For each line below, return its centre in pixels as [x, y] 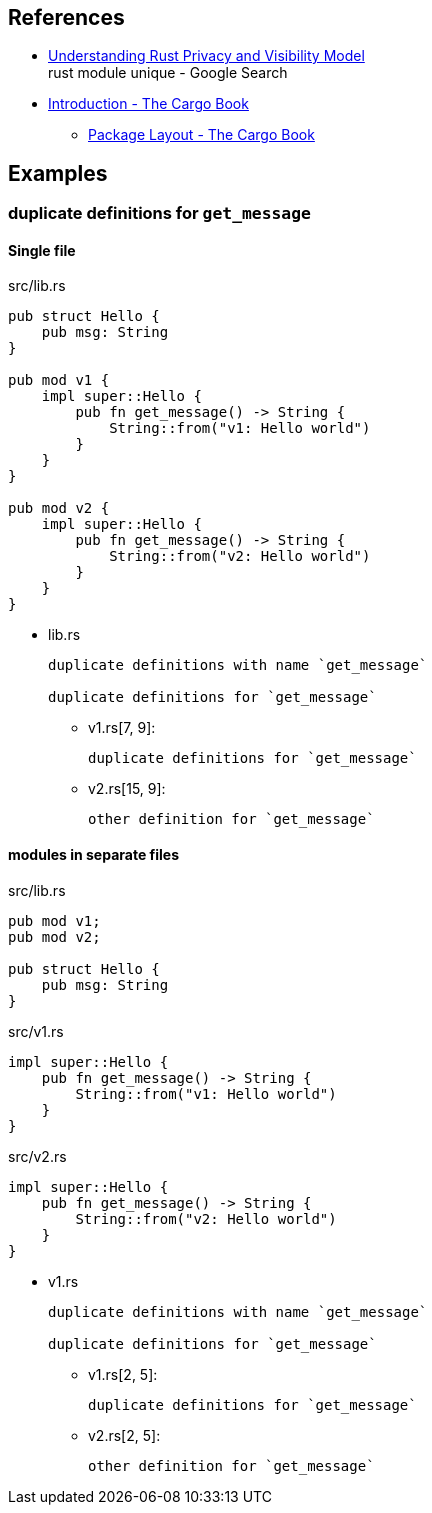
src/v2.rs [37, 1156]
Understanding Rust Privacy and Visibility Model [206, 56]
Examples [58, 173]
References [66, 17]
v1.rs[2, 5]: [123, 1374]
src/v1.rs [36, 1031]
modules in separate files [94, 855]
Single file [42, 250]
